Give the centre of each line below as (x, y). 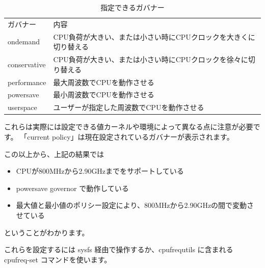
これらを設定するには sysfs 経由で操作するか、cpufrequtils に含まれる (119, 249)
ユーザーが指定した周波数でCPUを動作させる (129, 107)
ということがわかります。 (47, 232)
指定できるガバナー (132, 7)
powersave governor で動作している (72, 188)
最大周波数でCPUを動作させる (104, 82)
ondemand (24, 42)
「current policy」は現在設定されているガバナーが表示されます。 (127, 136)
